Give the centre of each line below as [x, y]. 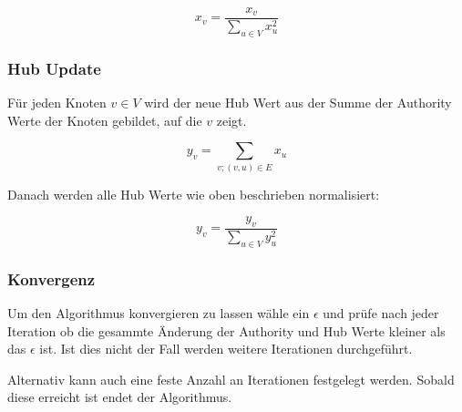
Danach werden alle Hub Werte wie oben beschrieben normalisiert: [194, 194]
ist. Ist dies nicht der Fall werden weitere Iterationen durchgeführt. [226, 349]
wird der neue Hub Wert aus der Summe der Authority [298, 103]
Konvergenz [51, 278]
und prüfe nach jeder [381, 313]
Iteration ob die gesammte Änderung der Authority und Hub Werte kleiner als [226, 330]
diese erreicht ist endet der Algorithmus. [120, 397]
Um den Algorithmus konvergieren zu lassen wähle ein [159, 313]
